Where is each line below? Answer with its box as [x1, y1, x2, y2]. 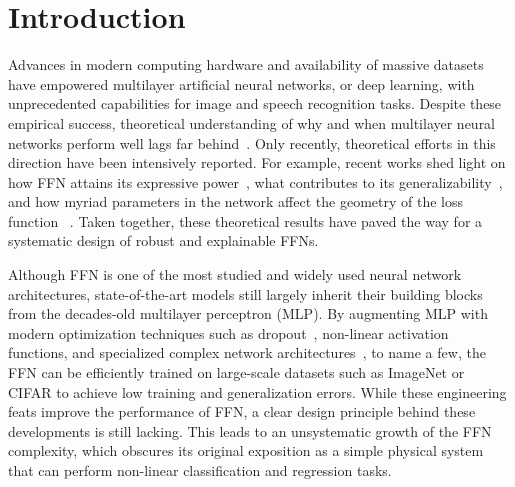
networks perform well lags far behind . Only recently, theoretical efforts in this [8, 132, 496, 153]
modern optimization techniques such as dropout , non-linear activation [8, 322, 449, 343]
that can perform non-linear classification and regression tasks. [8, 460, 392, 480]
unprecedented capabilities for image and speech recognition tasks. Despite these [8, 93, 502, 114]
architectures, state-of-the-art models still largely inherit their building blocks [8, 283, 483, 304]
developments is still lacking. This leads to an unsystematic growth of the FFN [8, 420, 492, 441]
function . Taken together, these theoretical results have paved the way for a [8, 210, 483, 231]
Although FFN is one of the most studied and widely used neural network [8, 264, 462, 285]
